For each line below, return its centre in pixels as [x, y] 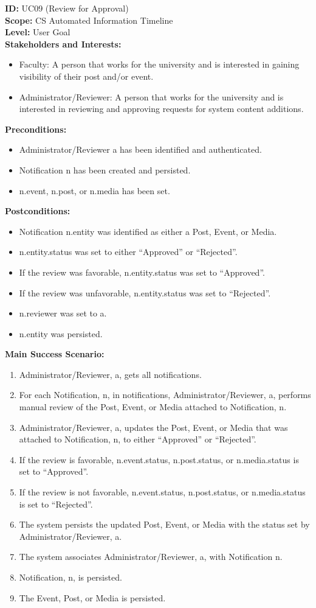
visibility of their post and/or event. [86, 76]
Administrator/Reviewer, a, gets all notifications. [110, 374]
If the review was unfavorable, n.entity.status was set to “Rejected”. [145, 292]
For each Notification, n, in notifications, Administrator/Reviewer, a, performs [165, 395]
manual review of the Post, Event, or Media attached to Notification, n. [153, 407]
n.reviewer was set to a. [63, 313]
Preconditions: [36, 129]
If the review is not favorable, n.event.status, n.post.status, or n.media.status [162, 492]
